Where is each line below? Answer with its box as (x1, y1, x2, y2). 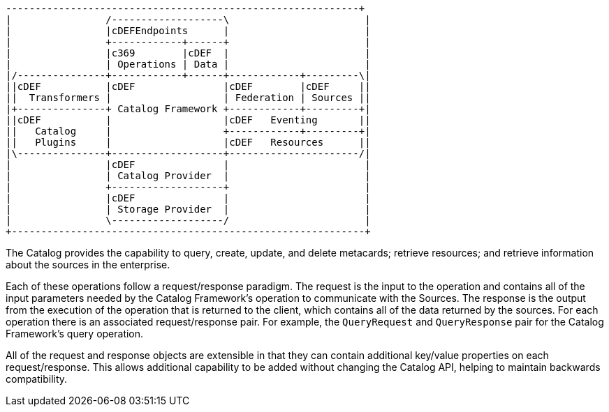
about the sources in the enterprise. (6, 259, 170, 270)
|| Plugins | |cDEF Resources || (6, 137, 371, 148)
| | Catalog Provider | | (6, 170, 371, 181)
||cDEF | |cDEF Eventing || (6, 114, 371, 125)
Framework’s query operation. (6, 328, 144, 339)
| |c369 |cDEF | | (6, 47, 371, 59)
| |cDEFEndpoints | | (6, 25, 371, 36)
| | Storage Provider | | (6, 204, 371, 215)
